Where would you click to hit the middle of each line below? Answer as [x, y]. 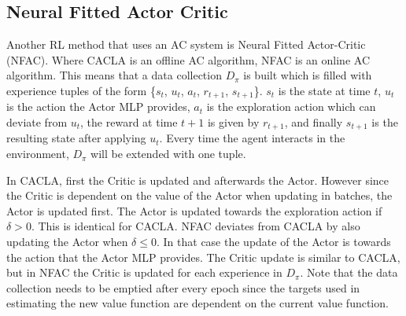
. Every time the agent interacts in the [252, 138]
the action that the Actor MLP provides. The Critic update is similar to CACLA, [203, 257]
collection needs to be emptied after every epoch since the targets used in [183, 287]
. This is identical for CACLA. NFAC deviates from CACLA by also [196, 226]
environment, [38, 154]
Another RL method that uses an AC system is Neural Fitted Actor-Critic [186, 44]
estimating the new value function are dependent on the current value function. [197, 303]
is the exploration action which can [291, 107]
